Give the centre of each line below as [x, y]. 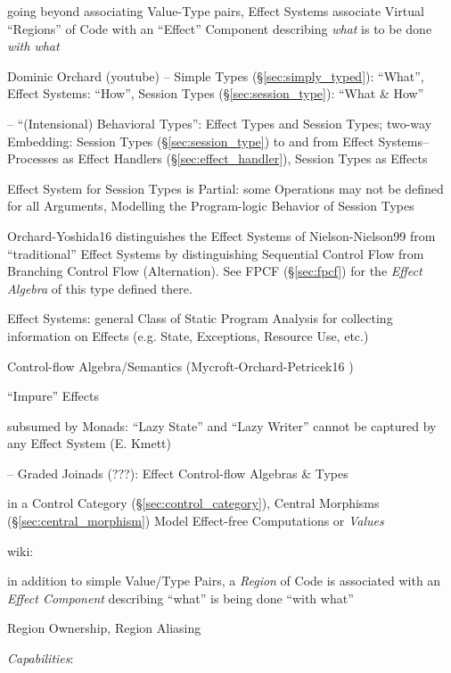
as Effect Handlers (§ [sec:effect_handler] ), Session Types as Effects [245, 158]
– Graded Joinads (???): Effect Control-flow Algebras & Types [178, 473]
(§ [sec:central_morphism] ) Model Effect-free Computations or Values [196, 521]
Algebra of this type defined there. [100, 288]
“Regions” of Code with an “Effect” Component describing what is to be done [220, 28]
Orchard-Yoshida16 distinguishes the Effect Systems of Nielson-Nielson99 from [221, 235]
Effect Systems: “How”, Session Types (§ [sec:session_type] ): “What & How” [216, 93]
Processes [33, 158]
